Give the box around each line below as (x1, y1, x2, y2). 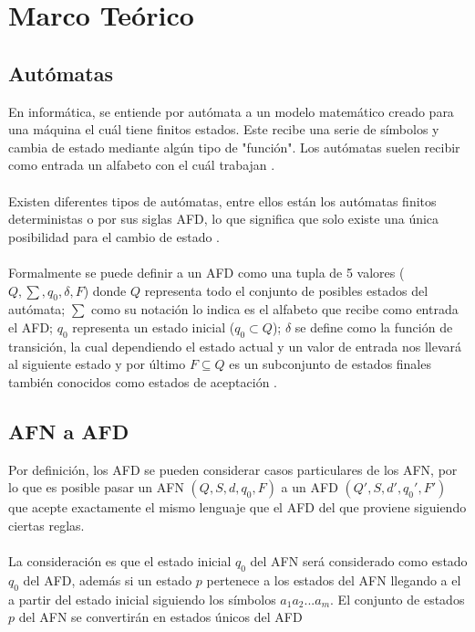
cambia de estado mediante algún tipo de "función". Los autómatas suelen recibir (8, 137, 460, 156)
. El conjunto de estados (330, 589, 465, 608)
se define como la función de (294, 317, 453, 336)
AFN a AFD (8, 416, 129, 445)
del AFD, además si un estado (23, 570, 192, 589)
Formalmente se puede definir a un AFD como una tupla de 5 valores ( (8, 262, 405, 281)
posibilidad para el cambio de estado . (8, 226, 220, 246)
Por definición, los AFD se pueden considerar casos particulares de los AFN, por (8, 459, 458, 479)
